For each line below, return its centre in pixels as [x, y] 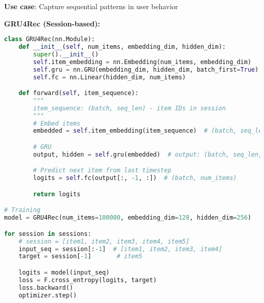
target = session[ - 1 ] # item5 [80, 256]
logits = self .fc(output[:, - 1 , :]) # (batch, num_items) [135, 178]
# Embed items [57, 123]
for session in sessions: [48, 234]
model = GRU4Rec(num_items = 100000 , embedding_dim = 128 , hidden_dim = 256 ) [128, 218]
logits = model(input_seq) [64, 272]
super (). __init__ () [66, 54]
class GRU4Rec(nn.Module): [49, 39]
